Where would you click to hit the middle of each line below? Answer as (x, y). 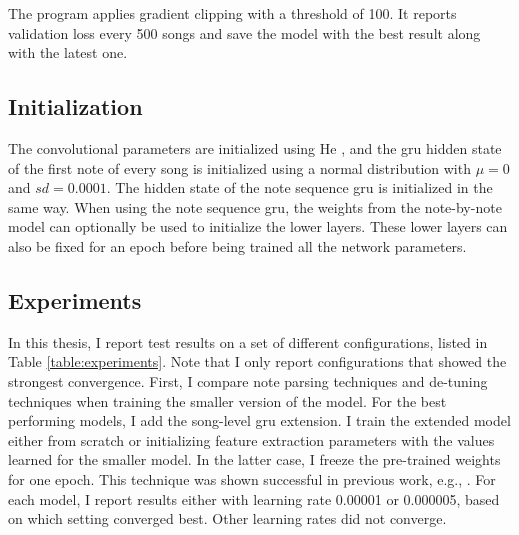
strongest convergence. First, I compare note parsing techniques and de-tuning (248, 380)
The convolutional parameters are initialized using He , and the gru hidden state (255, 147)
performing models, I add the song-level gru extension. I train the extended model (259, 420)
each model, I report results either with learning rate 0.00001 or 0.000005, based (254, 498)
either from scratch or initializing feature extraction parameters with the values (251, 439)
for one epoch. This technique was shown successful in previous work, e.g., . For (252, 478)
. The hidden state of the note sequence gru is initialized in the (299, 187)
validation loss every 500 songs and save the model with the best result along (244, 32)
